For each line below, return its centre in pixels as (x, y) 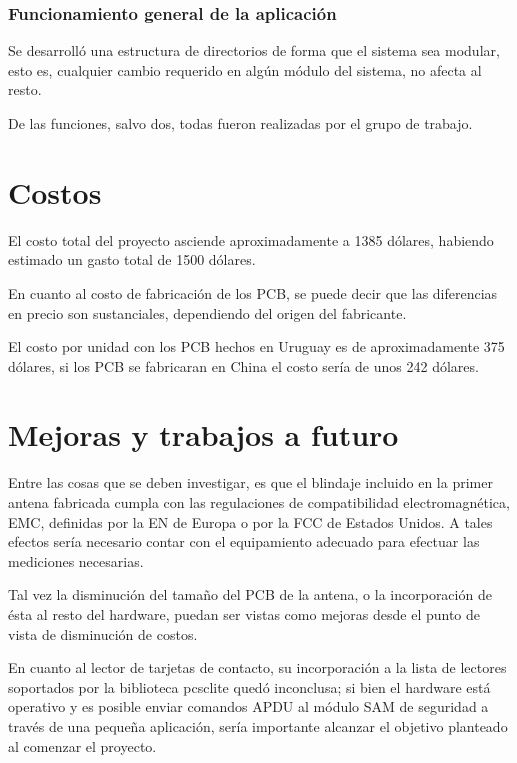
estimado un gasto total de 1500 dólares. (132, 259)
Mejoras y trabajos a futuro (203, 434)
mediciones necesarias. (76, 560)
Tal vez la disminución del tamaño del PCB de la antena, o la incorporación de (250, 594)
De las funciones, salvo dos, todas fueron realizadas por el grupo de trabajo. (240, 123)
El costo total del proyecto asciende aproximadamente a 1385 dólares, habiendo (251, 239)
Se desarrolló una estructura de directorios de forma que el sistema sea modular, (254, 50)
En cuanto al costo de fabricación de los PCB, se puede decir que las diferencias (253, 292)
